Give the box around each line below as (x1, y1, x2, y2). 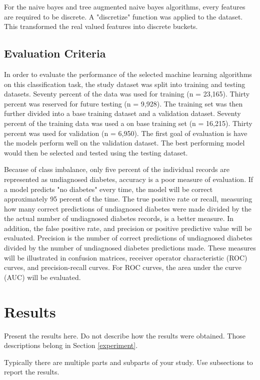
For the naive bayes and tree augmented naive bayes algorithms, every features (4, 1, 245, 11)
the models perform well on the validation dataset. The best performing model (4, 137, 245, 148)
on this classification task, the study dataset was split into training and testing (4, 78, 245, 89)
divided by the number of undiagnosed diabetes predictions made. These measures (4, 242, 256, 253)
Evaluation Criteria (4, 45, 106, 61)
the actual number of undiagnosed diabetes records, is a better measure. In (4, 213, 234, 223)
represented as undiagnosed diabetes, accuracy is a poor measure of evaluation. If (4, 173, 253, 184)
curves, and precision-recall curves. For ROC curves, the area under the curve (4, 262, 242, 272)
